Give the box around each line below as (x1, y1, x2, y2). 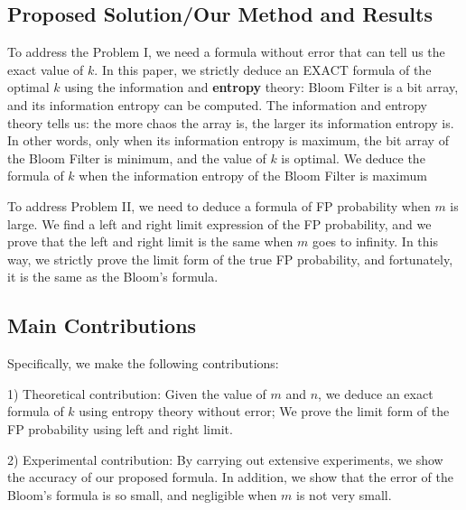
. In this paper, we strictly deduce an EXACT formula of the (94, 60, 432, 79)
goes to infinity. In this (312, 232, 439, 251)
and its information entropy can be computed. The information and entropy (7, 95, 428, 114)
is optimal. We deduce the (281, 148, 425, 167)
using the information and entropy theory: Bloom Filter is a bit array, (64, 78, 459, 97)
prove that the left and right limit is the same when (7, 232, 294, 251)
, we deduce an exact (318, 384, 433, 403)
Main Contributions (7, 311, 197, 339)
